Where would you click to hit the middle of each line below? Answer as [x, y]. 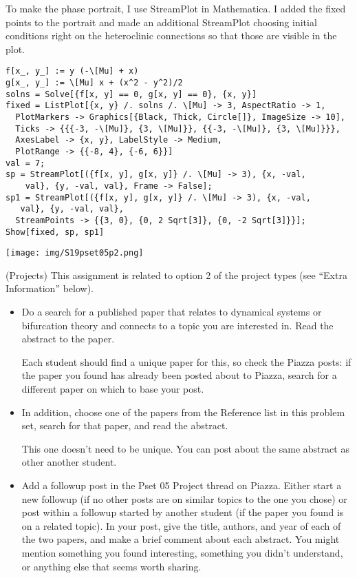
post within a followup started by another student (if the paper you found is [183, 512]
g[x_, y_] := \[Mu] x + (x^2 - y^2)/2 [94, 83]
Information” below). [50, 288]
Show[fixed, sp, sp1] [55, 232]
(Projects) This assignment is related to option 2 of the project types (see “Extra [176, 275]
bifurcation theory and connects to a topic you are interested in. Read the [177, 325]
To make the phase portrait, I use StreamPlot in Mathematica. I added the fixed [176, 8]
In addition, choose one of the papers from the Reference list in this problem [183, 412]
